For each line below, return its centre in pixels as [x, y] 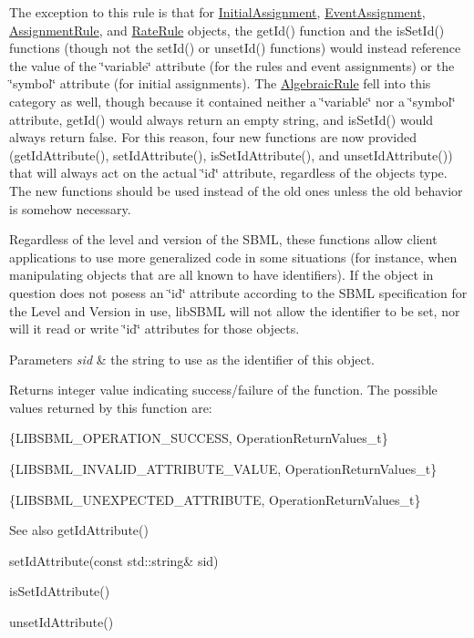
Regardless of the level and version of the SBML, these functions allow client [223, 239]
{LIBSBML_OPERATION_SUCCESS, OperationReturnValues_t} [199, 438]
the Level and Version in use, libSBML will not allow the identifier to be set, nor [235, 310]
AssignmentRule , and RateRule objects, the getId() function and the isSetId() [227, 30]
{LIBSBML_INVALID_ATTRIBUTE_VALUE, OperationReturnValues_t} [223, 469]
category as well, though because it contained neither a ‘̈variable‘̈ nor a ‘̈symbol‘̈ [232, 101]
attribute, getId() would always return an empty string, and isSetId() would [222, 119]
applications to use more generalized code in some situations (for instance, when [233, 257]
